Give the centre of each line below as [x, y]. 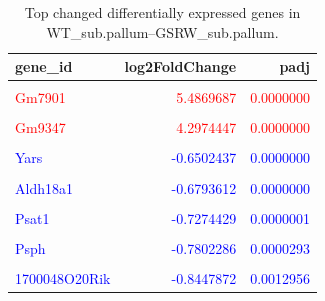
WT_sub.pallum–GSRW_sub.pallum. [162, 31]
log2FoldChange [180, 66]
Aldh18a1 [44, 187]
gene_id [44, 66]
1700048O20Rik [63, 277]
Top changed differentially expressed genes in [162, 12]
